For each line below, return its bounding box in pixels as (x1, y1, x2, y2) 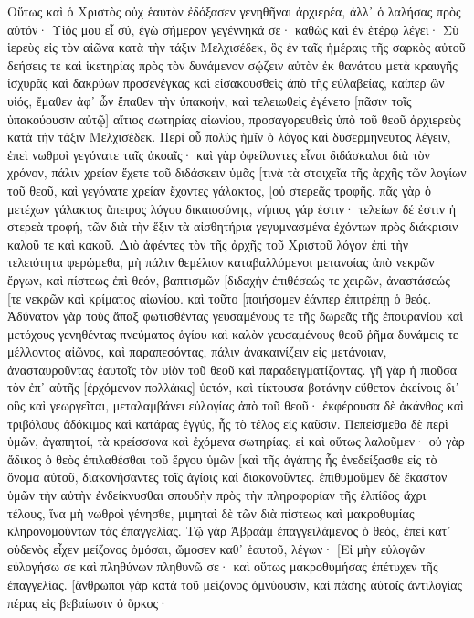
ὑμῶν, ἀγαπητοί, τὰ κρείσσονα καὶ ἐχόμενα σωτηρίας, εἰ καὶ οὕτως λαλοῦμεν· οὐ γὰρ (7, 432, 465, 451)
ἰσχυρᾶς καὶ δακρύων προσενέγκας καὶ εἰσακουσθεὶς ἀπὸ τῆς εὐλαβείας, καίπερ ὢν (7, 73, 445, 92)
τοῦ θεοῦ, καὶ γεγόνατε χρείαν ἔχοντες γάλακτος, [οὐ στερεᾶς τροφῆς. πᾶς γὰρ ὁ (7, 180, 432, 199)
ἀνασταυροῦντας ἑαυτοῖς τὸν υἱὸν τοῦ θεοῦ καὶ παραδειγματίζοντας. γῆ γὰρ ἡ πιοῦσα (7, 359, 458, 378)
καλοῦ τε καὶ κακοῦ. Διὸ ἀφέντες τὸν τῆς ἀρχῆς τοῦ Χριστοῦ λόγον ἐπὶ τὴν (7, 234, 409, 253)
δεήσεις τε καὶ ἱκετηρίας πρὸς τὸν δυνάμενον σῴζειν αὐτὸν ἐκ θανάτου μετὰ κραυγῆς (7, 55, 458, 74)
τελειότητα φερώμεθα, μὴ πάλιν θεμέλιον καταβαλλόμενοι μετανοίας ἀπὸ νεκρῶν (7, 252, 435, 272)
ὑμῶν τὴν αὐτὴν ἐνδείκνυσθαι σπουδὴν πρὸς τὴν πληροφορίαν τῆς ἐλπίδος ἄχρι (7, 485, 427, 505)
